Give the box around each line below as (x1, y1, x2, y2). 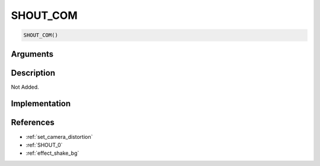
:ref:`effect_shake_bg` (25, 149, 79, 157)
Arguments (11, 49, 54, 59)
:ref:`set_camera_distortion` (25, 133, 93, 140)
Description (11, 68, 56, 78)
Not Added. (11, 83, 40, 90)
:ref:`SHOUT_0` (25, 141, 63, 148)
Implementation (11, 99, 71, 109)
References (11, 118, 55, 128)
